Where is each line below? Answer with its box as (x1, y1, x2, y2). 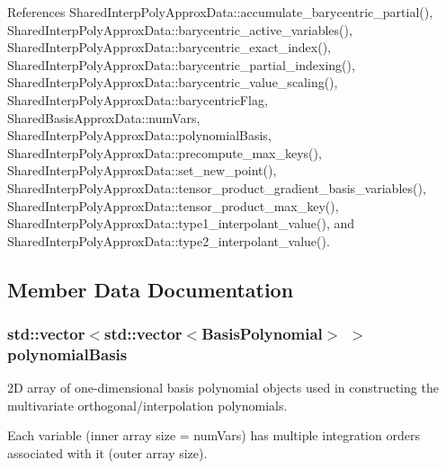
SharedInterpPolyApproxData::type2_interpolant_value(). (7, 231, 330, 250)
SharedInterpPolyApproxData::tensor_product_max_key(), (7, 196, 339, 215)
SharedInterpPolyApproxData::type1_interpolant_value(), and (7, 214, 355, 233)
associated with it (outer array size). (7, 444, 208, 463)
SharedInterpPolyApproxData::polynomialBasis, (7, 126, 272, 145)
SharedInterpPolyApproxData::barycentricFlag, (7, 90, 268, 109)
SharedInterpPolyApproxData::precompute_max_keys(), (7, 143, 322, 162)
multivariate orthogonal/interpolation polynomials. (7, 395, 288, 414)
